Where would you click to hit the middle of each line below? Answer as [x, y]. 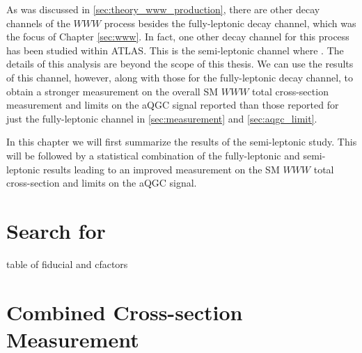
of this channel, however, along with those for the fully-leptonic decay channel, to [180, 77]
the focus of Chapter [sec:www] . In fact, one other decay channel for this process [178, 37]
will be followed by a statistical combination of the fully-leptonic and [153, 155]
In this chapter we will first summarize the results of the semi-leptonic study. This [182, 142]
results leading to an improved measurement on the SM [161, 169]
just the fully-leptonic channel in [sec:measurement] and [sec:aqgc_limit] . [162, 118]
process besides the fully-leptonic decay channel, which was [230, 23]
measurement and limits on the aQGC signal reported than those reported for [173, 105]
